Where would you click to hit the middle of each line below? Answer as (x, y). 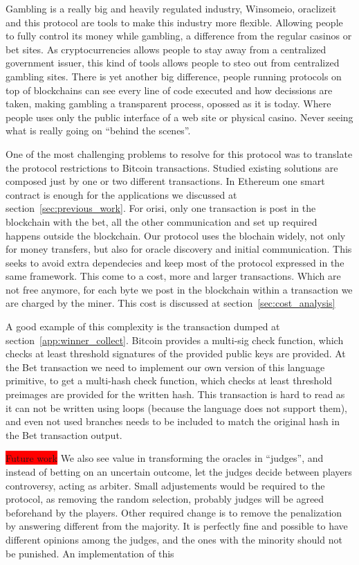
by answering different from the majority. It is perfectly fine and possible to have (177, 526)
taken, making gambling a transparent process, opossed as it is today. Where (168, 104)
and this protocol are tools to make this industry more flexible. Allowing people (174, 22)
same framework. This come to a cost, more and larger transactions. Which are (173, 276)
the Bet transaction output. (64, 434)
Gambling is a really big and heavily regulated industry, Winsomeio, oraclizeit (171, 8)
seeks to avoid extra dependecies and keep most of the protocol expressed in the (175, 262)
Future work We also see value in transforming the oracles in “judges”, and (165, 458)
